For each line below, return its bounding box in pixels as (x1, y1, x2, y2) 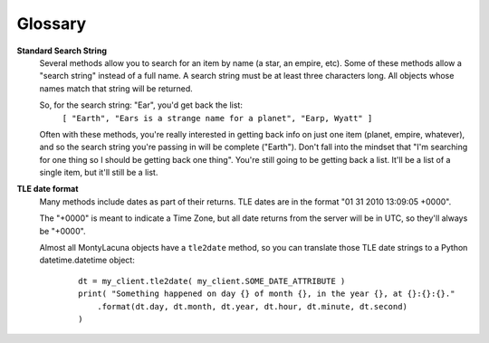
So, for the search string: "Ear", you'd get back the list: (39, 100, 244, 110)
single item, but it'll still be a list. (39, 167, 158, 178)
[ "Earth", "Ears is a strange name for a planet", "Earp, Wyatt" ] (62, 113, 373, 123)
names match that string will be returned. (39, 82, 194, 94)
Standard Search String (16, 45, 108, 56)
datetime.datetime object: (39, 254, 135, 266)
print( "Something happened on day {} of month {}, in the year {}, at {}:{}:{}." (78, 289, 455, 299)
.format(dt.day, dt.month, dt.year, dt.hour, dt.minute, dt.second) (96, 301, 407, 311)
